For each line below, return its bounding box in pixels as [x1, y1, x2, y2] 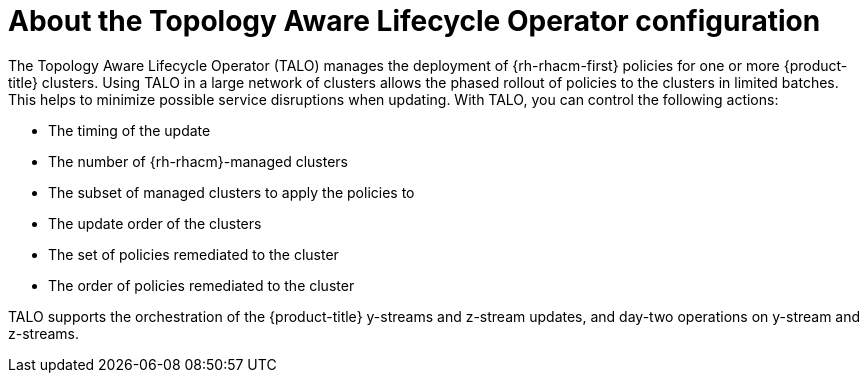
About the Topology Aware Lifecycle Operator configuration [8, 4, 821, 38]
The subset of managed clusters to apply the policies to [48, 183, 415, 201]
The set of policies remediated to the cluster [48, 245, 339, 263]
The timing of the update [48, 121, 211, 139]
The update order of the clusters [48, 214, 262, 232]
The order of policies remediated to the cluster [48, 276, 355, 294]
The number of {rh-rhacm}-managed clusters [48, 152, 348, 170]
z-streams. [8, 324, 80, 342]
